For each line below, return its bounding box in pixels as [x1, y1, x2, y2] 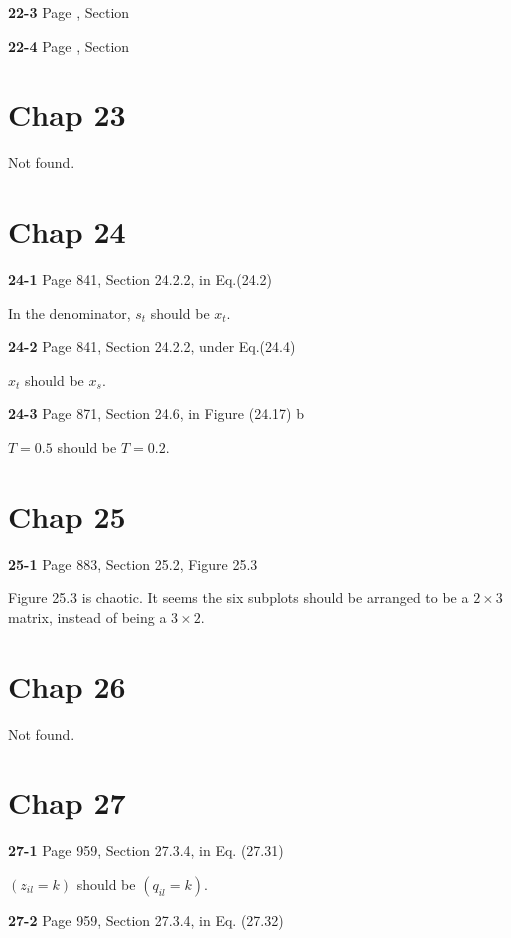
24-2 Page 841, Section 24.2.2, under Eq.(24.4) [8, 336, 296, 357]
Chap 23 [8, 94, 126, 135]
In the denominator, [8, 302, 131, 323]
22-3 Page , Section [8, 2, 130, 22]
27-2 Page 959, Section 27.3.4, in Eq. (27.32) [8, 909, 284, 930]
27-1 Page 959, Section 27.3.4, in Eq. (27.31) [8, 840, 284, 861]
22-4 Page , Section [8, 35, 130, 56]
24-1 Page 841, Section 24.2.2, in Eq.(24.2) [8, 269, 273, 290]
